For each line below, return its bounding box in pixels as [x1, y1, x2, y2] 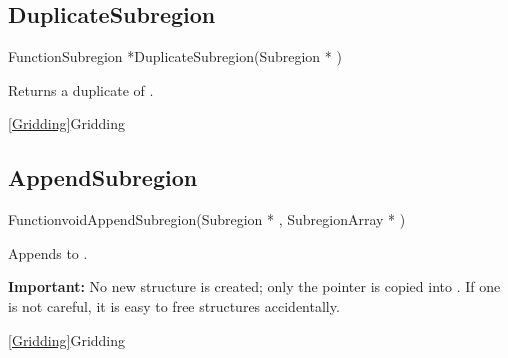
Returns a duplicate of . [8, 79, 154, 100]
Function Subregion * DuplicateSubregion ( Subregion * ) [8, 46, 342, 67]
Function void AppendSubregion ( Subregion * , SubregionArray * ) [8, 209, 406, 230]
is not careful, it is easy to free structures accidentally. [8, 295, 340, 316]
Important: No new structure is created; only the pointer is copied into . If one [8, 276, 501, 297]
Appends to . [8, 242, 88, 263]
